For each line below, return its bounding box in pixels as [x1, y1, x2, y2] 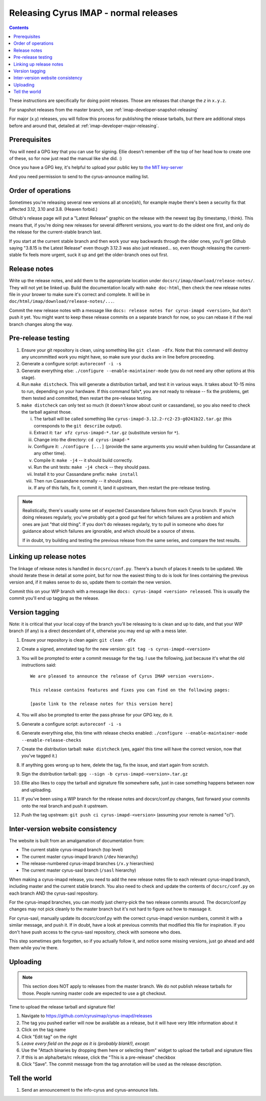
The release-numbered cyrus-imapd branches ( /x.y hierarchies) [21, 861, 154, 867]
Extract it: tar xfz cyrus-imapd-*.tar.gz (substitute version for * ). [33, 430, 180, 436]
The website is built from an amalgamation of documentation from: [9, 838, 145, 843]
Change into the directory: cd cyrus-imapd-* [33, 436, 130, 443]
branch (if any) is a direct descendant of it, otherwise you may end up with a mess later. [9, 628, 187, 634]
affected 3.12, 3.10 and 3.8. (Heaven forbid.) [9, 206, 98, 212]
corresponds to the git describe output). [33, 422, 123, 428]
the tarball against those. [21, 409, 72, 415]
